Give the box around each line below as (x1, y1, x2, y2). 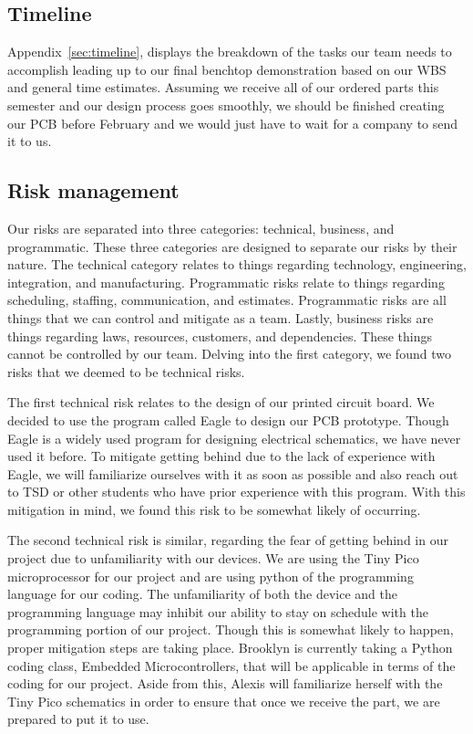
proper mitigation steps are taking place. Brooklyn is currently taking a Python (7, 638, 453, 657)
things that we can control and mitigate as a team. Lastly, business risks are (7, 308, 434, 327)
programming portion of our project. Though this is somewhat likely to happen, (7, 620, 454, 639)
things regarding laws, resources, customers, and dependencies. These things (7, 326, 432, 345)
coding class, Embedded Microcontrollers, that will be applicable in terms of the (7, 655, 456, 675)
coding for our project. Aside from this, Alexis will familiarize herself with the (7, 674, 443, 693)
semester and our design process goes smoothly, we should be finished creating (7, 95, 445, 114)
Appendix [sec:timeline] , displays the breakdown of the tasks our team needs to (7, 42, 452, 61)
